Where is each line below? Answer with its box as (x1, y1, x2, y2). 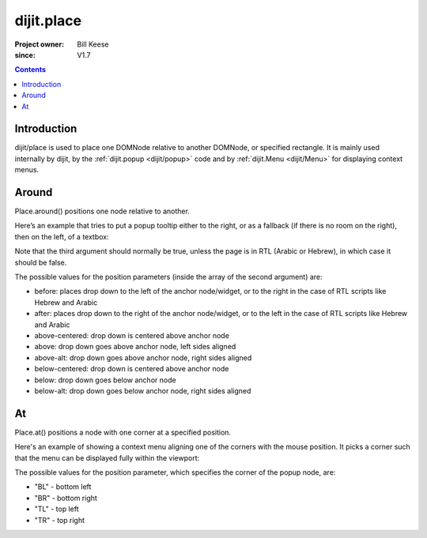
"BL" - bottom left (34, 482, 92, 491)
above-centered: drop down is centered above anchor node (34, 331, 229, 340)
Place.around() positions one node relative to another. (14, 206, 190, 216)
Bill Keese (77, 40, 109, 49)
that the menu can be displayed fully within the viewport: (14, 453, 200, 462)
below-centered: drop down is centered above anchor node (34, 364, 229, 374)
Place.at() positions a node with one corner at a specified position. (14, 427, 232, 437)
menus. (14, 165, 40, 175)
